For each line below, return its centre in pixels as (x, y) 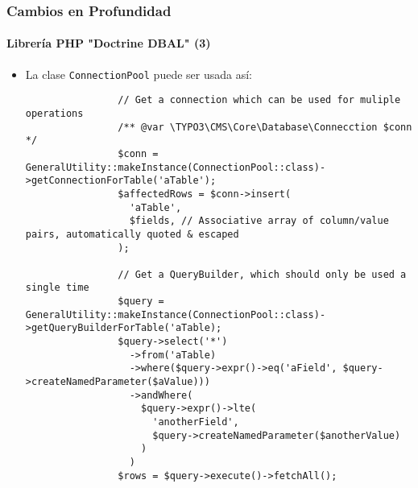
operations (54, 113)
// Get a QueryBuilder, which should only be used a (262, 274)
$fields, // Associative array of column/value (259, 221)
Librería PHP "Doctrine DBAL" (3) (109, 43)
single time (57, 288)
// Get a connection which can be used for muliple (259, 100)
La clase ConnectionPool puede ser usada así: (139, 74)
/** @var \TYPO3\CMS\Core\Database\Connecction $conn (265, 127)
